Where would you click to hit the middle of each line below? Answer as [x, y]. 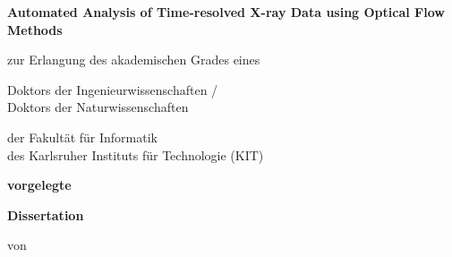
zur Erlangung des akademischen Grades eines [134, 60]
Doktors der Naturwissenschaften [98, 107]
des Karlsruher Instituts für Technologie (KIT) [136, 154]
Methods [35, 29]
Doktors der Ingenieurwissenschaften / [113, 89]
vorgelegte [39, 185]
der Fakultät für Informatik [82, 137]
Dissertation [46, 214]
